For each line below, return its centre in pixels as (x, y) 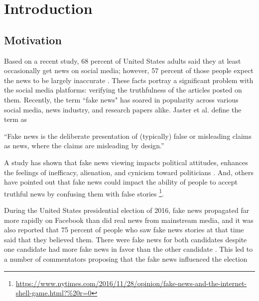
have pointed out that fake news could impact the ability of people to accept (121, 182)
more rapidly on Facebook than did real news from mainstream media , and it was (129, 220)
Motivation (33, 40)
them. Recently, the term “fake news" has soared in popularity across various (121, 99)
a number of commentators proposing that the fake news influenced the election (126, 258)
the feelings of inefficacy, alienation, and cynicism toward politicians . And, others (129, 172)
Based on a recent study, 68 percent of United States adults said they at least (123, 60)
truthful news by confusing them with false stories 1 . (84, 193)
